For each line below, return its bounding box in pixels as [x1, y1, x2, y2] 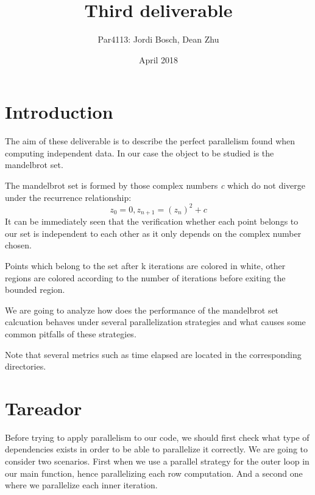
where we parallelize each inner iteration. [5, 479, 158, 491]
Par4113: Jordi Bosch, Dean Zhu [97, 33, 219, 46]
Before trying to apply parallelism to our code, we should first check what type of [5, 430, 310, 443]
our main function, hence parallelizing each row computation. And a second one [5, 466, 303, 479]
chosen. [5, 239, 32, 251]
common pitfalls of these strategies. [5, 327, 136, 340]
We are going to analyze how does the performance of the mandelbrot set [5, 303, 279, 316]
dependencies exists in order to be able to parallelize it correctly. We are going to [5, 443, 308, 455]
